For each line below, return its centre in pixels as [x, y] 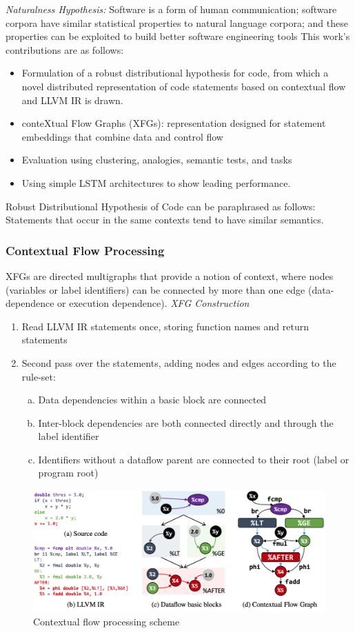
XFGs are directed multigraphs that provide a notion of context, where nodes [170, 275]
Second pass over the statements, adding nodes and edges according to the [179, 362]
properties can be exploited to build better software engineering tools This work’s [178, 36]
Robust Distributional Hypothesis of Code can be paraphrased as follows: [161, 206]
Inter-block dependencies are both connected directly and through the [186, 422]
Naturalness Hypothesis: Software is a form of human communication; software [171, 9]
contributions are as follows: [65, 49]
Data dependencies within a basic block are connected [152, 400]
